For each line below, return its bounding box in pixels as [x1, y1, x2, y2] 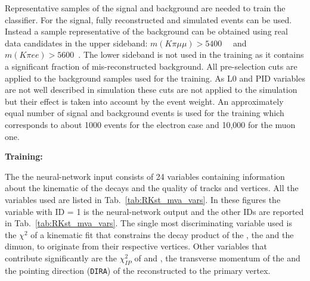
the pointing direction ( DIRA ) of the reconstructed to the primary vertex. [5, 264, 271, 276]
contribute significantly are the [5, 251, 117, 264]
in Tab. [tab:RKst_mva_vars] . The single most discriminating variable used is [5, 217, 292, 229]
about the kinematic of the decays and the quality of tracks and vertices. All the [5, 182, 299, 194]
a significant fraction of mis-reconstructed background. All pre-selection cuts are [5, 60, 297, 72]
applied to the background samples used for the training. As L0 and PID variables [5, 71, 305, 84]
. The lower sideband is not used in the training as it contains [78, 48, 304, 61]
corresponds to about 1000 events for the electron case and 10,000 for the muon [5, 118, 296, 130]
